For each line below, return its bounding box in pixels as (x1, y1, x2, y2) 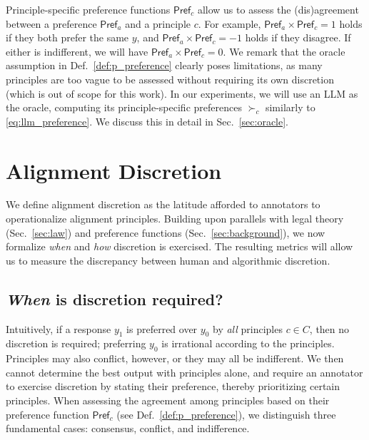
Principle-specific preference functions (6, 2, 171, 16)
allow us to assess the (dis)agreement (197, 2, 359, 16)
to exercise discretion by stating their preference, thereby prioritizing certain (6, 379, 340, 394)
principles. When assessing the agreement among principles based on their (6, 393, 330, 408)
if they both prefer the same (6, 30, 129, 45)
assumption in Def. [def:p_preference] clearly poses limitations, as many (6, 58, 323, 73)
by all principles (213, 321, 283, 336)
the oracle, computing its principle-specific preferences (6, 100, 242, 115)
